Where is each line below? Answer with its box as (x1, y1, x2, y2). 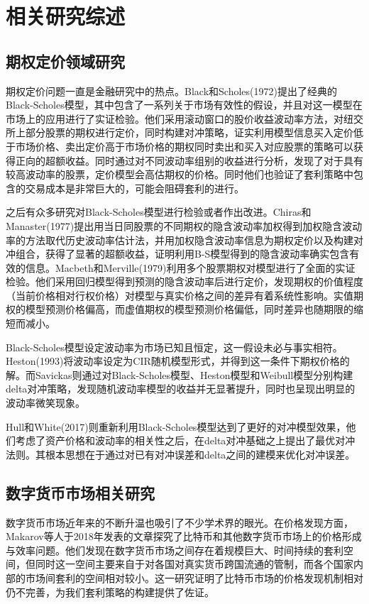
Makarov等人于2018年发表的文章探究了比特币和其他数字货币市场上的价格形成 (6, 529, 362, 544)
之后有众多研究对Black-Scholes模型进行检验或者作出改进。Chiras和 (6, 204, 312, 219)
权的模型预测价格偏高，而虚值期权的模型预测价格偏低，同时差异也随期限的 (6, 302, 353, 317)
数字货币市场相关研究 (6, 481, 155, 503)
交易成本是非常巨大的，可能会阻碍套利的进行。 (25, 180, 244, 195)
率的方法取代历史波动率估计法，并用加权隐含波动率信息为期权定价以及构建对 (6, 232, 363, 247)
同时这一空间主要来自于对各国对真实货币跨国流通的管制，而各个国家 (35, 556, 353, 571)
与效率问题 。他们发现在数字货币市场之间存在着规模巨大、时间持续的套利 (6, 542, 343, 557)
